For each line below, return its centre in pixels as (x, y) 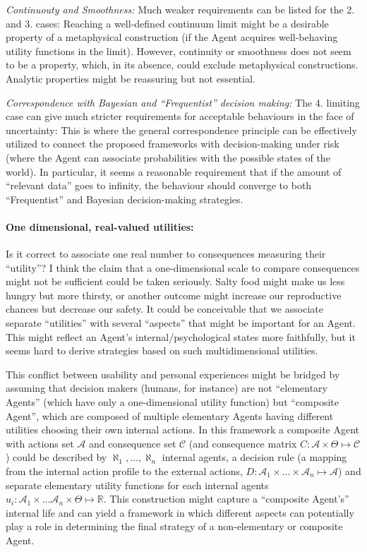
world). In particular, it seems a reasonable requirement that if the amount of (174, 171)
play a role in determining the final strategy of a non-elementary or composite (174, 526)
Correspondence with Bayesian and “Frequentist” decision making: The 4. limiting (183, 102)
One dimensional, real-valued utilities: (100, 226)
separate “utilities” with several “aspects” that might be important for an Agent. (181, 323)
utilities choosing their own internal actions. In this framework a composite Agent (183, 430)
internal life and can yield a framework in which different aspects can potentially (180, 512)
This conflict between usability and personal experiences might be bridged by (173, 374)
